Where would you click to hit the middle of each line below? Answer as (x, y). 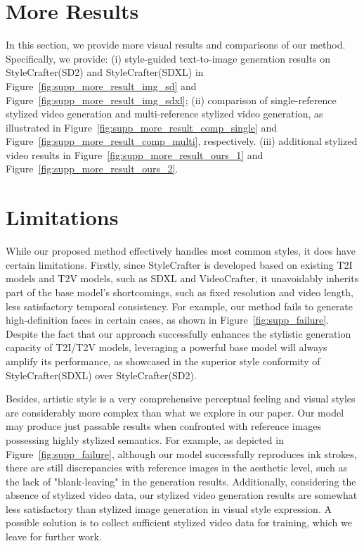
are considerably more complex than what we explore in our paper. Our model (175, 412)
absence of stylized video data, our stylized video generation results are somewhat (182, 495)
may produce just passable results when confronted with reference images (164, 426)
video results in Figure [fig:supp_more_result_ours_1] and (135, 154)
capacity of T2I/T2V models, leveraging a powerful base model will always (167, 347)
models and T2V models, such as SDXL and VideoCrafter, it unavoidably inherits (182, 278)
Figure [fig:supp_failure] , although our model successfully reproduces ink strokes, (181, 453)
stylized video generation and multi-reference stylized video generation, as (164, 114)
